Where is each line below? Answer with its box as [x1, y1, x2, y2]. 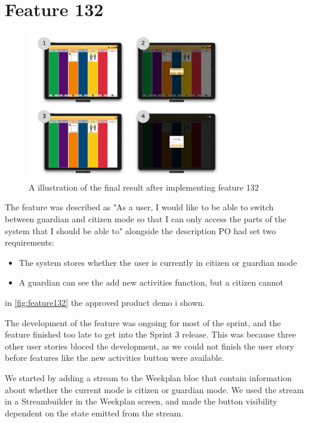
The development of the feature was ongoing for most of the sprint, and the [5, 316, 281, 329]
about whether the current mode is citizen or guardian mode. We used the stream [5, 383, 304, 396]
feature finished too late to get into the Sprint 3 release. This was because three [5, 328, 296, 341]
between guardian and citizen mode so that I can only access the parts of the [5, 213, 287, 225]
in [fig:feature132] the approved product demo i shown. [5, 296, 205, 308]
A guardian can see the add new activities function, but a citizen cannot [18, 276, 283, 289]
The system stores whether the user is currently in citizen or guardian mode [18, 256, 297, 268]
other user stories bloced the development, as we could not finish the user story [5, 339, 295, 352]
